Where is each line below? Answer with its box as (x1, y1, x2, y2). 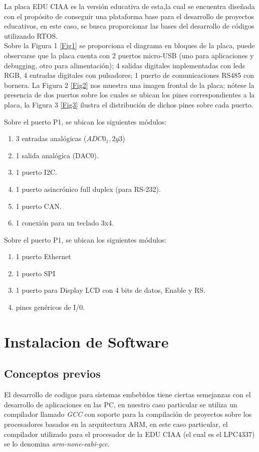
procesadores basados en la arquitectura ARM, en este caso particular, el (4, 419, 228, 429)
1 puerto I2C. (16, 167, 57, 177)
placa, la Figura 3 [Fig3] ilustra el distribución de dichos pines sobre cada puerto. (4, 99, 253, 109)
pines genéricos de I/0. (16, 302, 85, 312)
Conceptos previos (4, 366, 101, 381)
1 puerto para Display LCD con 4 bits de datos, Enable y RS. (16, 285, 205, 295)
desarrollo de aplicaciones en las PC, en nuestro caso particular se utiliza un (4, 399, 237, 409)
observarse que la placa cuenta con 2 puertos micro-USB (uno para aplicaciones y (4, 50, 254, 60)
